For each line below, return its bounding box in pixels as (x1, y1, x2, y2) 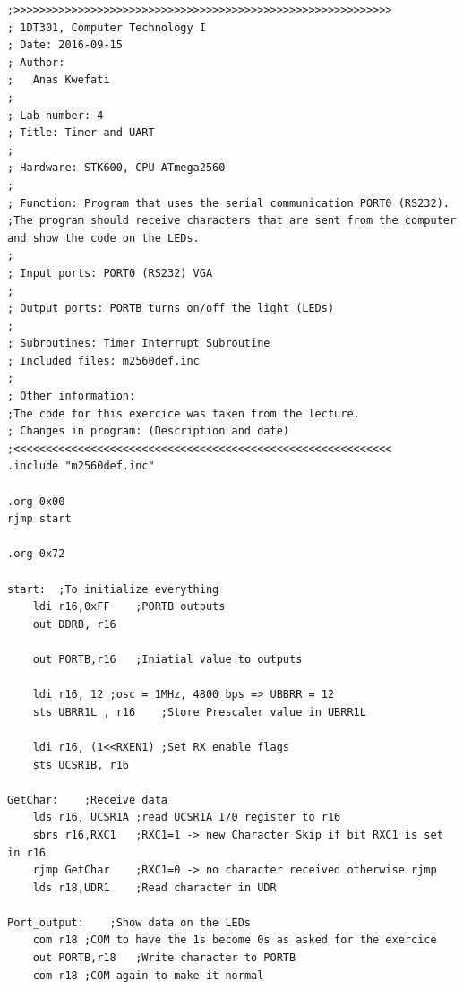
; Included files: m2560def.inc (7, 354, 200, 367)
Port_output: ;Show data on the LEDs (7, 916, 252, 929)
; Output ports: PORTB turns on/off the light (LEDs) (7, 302, 335, 315)
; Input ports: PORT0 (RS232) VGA (7, 266, 213, 279)
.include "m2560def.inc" (7, 460, 155, 473)
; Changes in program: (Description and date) (7, 425, 289, 438)
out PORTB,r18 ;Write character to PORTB (32, 951, 296, 965)
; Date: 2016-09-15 (7, 39, 123, 52)
